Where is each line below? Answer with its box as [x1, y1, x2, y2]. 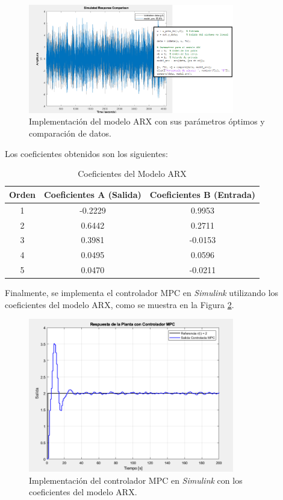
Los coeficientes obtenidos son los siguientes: [5, 147, 168, 159]
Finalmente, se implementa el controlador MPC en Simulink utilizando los [5, 286, 279, 299]
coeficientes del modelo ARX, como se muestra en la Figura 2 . [5, 298, 234, 310]
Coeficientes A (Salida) [44, 188, 141, 200]
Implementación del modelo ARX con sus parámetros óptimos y [29, 115, 265, 128]
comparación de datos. [29, 127, 112, 140]
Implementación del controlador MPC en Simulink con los [29, 474, 243, 486]
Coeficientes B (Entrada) [149, 188, 256, 200]
